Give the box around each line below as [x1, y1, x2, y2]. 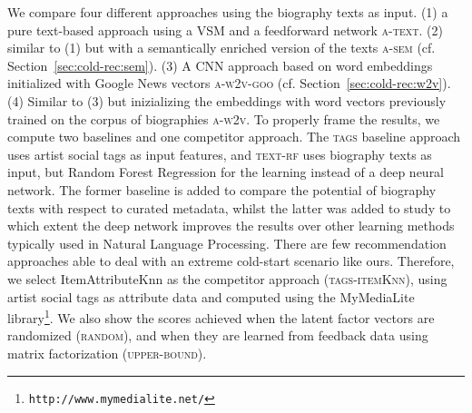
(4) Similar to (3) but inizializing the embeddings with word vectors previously [7, 91, 447, 110]
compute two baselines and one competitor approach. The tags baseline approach [7, 127, 461, 146]
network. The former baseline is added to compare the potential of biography [7, 180, 437, 199]
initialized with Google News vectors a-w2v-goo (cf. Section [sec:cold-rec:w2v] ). [7, 74, 451, 93]
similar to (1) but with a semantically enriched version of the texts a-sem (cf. [7, 38, 436, 57]
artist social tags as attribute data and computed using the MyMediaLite [7, 287, 415, 306]
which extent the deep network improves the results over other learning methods [7, 216, 455, 235]
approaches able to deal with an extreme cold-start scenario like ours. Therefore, [7, 251, 455, 270]
